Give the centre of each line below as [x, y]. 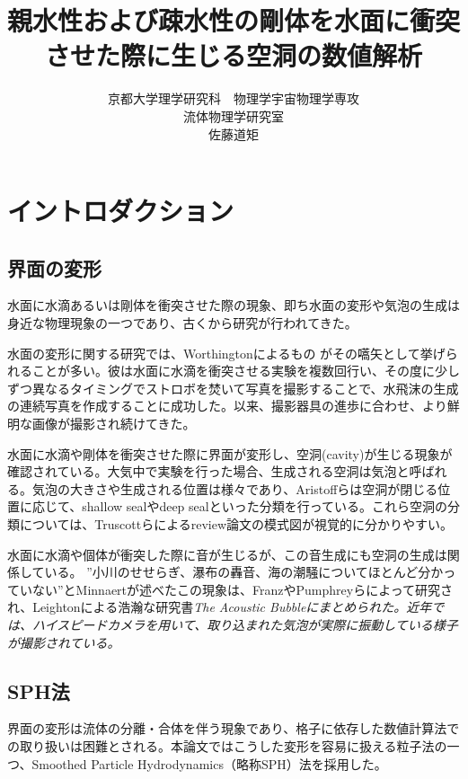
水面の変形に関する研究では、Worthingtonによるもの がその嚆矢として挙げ [226, 353]
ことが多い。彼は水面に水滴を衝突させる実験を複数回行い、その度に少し [246, 371]
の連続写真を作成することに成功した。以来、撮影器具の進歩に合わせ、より [227, 406]
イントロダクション [121, 211]
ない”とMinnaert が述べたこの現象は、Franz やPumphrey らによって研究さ [243, 589]
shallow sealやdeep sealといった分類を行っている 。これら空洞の [265, 506]
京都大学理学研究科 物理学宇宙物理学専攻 [234, 98]
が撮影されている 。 [64, 642]
